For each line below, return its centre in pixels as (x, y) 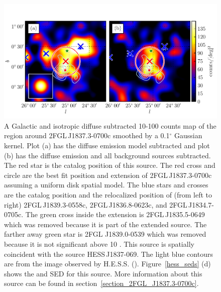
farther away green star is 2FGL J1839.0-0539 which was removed (105, 234)
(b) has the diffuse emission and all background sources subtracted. (107, 155)
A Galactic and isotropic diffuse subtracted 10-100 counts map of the (110, 125)
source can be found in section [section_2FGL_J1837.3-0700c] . (101, 283)
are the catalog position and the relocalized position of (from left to (108, 195)
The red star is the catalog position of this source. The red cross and (110, 165)
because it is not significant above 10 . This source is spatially (99, 244)
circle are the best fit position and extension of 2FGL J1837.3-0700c (108, 175)
